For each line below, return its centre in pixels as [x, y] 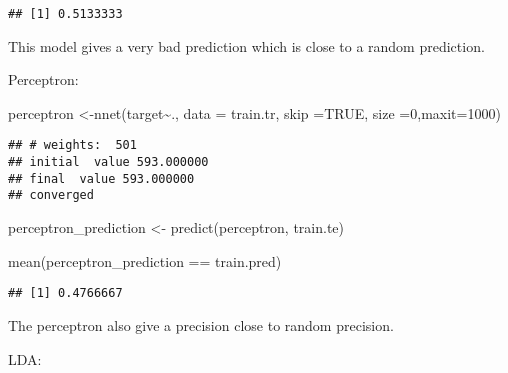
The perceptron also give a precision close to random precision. [201, 324]
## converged [51, 195]
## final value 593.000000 [101, 178]
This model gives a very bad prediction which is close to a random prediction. [246, 45]
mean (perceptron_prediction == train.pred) [145, 260]
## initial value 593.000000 [108, 162]
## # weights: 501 [72, 145]
